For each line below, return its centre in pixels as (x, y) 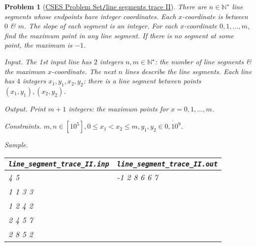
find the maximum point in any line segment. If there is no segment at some (119, 35)
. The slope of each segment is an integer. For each (101, 26)
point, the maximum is (38, 45)
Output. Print (25, 109)
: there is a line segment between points (142, 81)
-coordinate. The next (84, 71)
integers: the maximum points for (119, 109)
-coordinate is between (215, 16)
